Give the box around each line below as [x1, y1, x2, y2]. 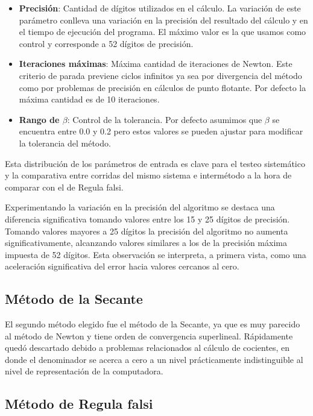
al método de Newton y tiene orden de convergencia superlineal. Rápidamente [5, 329, 293, 342]
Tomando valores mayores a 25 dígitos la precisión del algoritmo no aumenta [5, 224, 288, 237]
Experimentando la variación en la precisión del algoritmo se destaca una [5, 201, 275, 213]
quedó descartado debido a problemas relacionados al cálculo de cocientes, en [5, 341, 290, 354]
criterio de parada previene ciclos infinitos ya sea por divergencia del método [19, 69, 302, 81]
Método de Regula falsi [5, 394, 153, 413]
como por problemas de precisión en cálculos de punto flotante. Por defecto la [19, 81, 306, 93]
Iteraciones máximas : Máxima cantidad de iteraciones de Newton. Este [19, 57, 292, 70]
